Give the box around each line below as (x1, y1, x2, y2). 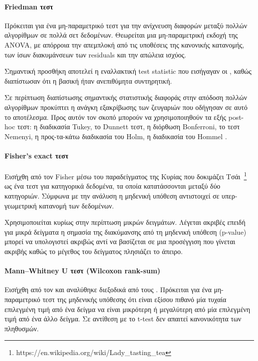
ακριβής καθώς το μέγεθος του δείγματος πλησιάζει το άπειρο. (4, 246, 183, 256)
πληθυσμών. (4, 323, 39, 333)
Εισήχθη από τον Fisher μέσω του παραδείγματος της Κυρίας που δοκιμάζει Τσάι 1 (4, 170, 247, 181)
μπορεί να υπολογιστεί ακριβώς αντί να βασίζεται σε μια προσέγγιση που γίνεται (4, 236, 236, 247)
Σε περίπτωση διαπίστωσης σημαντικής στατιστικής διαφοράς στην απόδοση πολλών (4, 92, 247, 103)
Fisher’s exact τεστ (4, 150, 69, 160)
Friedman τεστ (4, 1, 53, 11)
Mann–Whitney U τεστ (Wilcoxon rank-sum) (4, 265, 160, 276)
